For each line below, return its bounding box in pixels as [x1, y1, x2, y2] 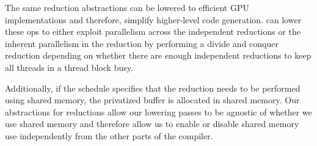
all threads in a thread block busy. [5, 60, 133, 73]
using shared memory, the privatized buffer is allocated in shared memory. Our [5, 93, 300, 106]
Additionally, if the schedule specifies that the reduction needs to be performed [5, 81, 301, 94]
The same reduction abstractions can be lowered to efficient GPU [5, 1, 249, 13]
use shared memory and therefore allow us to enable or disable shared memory [5, 117, 299, 130]
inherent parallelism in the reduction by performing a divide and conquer [5, 37, 279, 49]
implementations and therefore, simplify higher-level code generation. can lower [5, 13, 302, 26]
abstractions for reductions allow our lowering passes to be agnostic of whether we [5, 105, 312, 118]
